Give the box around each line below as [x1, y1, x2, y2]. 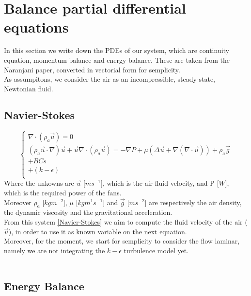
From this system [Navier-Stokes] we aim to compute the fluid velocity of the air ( [4, 216, 248, 226]
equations [4, 17, 69, 37]
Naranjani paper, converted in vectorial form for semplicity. [4, 64, 180, 74]
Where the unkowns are [4, 178, 74, 188]
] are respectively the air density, [144, 197, 242, 207]
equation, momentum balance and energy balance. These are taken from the [4, 54, 230, 65]
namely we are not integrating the [4, 245, 105, 255]
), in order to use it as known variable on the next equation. [8, 226, 187, 236]
